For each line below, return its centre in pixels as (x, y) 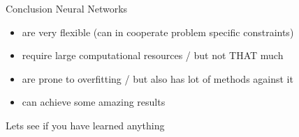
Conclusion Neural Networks (67, 8)
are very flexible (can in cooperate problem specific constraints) (158, 32)
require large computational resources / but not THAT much (153, 55)
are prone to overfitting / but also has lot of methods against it (158, 78)
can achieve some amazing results (94, 102)
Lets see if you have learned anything (85, 125)
